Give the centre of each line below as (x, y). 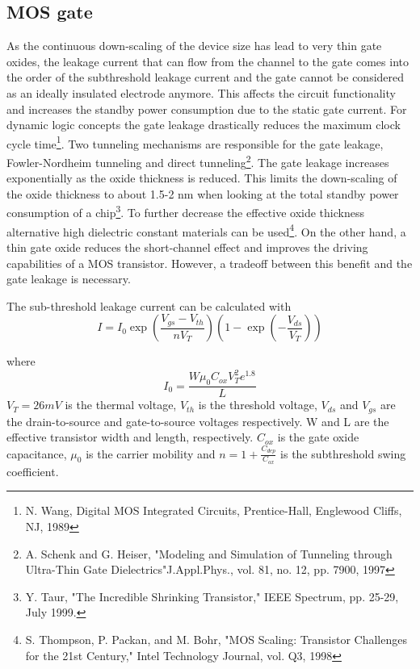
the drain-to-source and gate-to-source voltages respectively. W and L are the (198, 421)
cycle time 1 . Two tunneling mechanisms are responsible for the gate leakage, (195, 142)
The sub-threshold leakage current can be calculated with (149, 305)
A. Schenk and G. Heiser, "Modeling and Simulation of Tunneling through (209, 553)
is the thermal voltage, (121, 405)
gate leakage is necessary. (69, 279)
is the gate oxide (318, 437)
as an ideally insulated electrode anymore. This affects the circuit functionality (201, 92)
